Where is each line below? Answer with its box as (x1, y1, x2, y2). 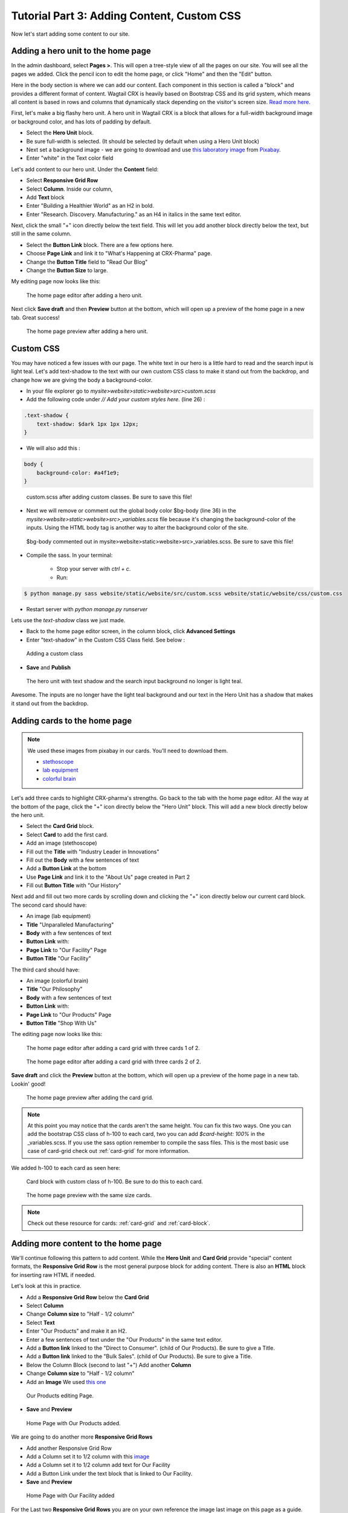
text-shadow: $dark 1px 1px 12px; (36, 421, 139, 427)
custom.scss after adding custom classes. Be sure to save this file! (26, 493, 193, 501)
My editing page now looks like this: (11, 278, 101, 285)
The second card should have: (11, 901, 87, 908)
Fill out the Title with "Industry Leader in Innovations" (26, 848, 159, 855)
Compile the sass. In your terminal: (26, 551, 113, 559)
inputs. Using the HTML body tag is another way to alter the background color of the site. (26, 524, 249, 531)
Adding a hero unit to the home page (11, 46, 151, 56)
